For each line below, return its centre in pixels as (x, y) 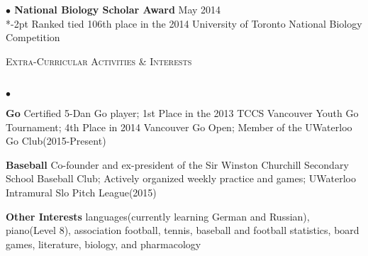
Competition (33, 37)
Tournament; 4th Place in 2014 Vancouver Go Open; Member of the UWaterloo (179, 127)
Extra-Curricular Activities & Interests (99, 61)
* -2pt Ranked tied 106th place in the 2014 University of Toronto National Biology (184, 23)
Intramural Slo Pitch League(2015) (81, 192)
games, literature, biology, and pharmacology (104, 244)
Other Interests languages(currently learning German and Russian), (158, 216)
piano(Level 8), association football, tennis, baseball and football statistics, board (183, 230)
